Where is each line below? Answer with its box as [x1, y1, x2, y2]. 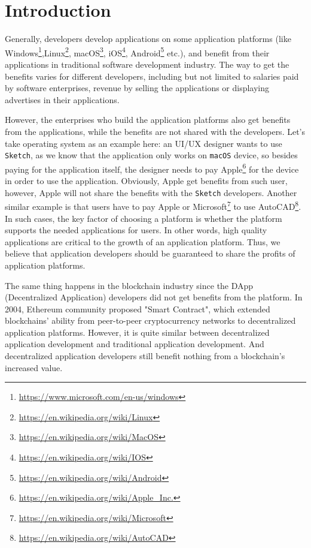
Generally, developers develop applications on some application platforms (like [5, 32, 291, 45]
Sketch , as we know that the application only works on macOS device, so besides [5, 149, 298, 161]
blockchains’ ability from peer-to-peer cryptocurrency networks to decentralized [5, 314, 296, 327]
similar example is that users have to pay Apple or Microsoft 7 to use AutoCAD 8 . [5, 198, 301, 212]
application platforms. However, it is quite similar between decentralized [5, 326, 270, 338]
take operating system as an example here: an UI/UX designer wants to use [5, 137, 282, 149]
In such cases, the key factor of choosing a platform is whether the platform [5, 212, 282, 224]
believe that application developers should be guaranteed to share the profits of [5, 247, 295, 260]
